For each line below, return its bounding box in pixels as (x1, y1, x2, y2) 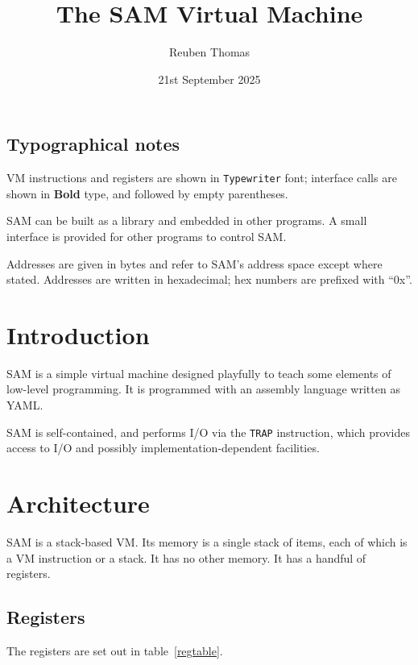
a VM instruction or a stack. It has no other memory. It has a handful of (6, 549, 366, 566)
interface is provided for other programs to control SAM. (6, 227, 287, 244)
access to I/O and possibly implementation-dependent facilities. (6, 439, 320, 456)
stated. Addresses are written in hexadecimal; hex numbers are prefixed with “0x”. (6, 271, 412, 288)
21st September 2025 (158, 70, 261, 87)
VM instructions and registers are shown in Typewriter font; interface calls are (6, 169, 397, 186)
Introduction (6, 318, 150, 351)
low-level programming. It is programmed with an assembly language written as (6, 380, 400, 397)
